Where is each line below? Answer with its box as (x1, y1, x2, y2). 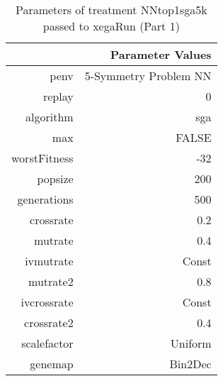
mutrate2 (28, 273, 74, 289)
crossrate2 (24, 314, 74, 331)
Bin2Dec (169, 355, 212, 372)
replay (42, 88, 74, 104)
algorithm (25, 109, 74, 125)
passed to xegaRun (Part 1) (42, 18, 180, 34)
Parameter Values (110, 46, 212, 62)
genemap (30, 355, 74, 372)
